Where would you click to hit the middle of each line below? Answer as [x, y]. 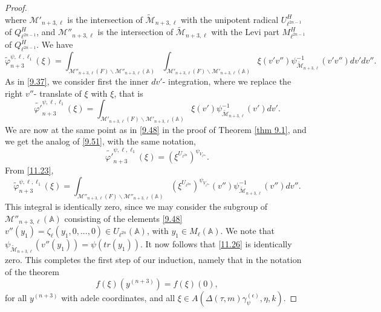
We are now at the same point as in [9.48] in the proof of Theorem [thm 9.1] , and [156, 129]
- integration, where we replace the [227, 81]
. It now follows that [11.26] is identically [216, 244]
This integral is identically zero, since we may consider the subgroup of [136, 206]
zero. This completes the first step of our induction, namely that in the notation [153, 260]
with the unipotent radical [230, 19]
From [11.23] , [29, 170]
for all [16, 297]
